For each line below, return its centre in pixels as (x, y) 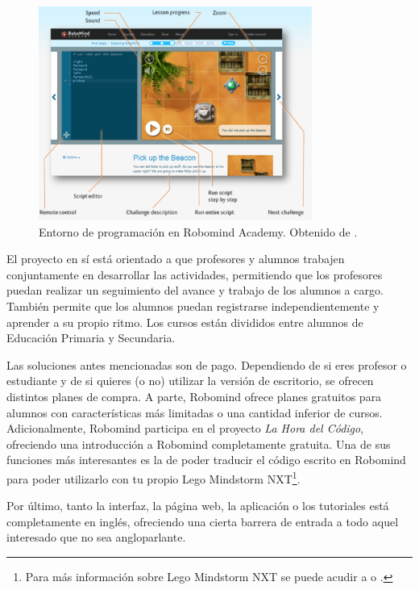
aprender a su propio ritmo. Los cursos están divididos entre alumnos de (185, 322)
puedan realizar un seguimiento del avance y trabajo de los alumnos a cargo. (195, 290)
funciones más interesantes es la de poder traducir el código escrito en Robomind (206, 460)
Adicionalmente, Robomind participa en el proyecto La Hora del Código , (185, 428)
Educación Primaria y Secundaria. (91, 338)
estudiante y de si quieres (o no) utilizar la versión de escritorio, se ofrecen (190, 381)
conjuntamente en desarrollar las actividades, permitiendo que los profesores (195, 274)
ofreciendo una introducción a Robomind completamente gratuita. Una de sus (199, 444)
